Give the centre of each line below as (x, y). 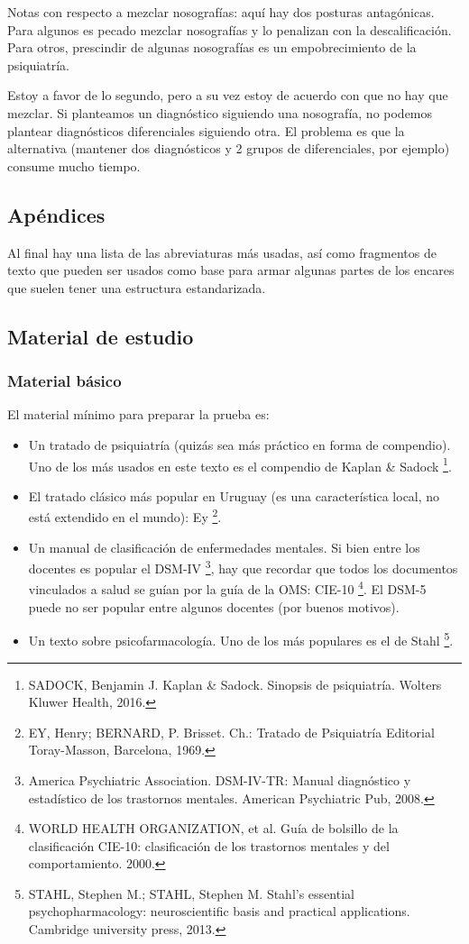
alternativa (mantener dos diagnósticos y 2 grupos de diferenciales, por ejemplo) (229, 148)
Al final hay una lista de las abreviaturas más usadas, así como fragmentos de (222, 252)
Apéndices (56, 214)
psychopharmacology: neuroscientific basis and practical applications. (219, 911)
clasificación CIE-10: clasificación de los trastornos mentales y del (209, 845)
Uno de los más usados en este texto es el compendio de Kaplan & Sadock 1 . (240, 464)
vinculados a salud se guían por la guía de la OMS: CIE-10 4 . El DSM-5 (227, 588)
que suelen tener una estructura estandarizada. (137, 287)
